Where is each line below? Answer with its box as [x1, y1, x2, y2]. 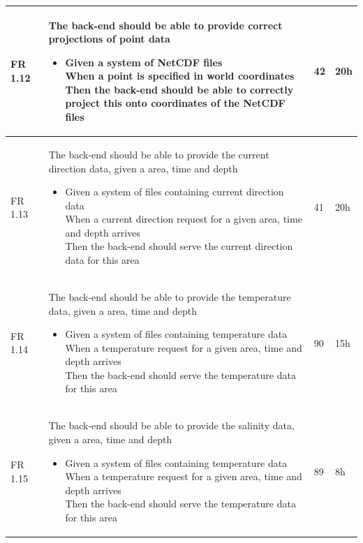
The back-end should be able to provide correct [48, 17, 283, 32]
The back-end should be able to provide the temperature [48, 289, 291, 304]
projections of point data [48, 31, 170, 46]
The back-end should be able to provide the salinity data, [48, 418, 295, 433]
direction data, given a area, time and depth [48, 161, 238, 175]
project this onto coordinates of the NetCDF [65, 96, 286, 110]
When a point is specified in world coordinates [65, 68, 295, 83]
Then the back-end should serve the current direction [65, 239, 293, 253]
